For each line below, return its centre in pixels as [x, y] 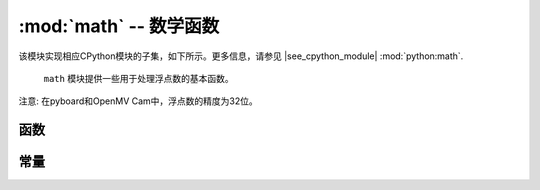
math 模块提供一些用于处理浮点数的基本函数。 [138, 78]
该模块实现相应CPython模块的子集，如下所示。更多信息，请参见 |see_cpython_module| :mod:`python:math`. [241, 56]
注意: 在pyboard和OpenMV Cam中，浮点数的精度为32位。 [138, 101]
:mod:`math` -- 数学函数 [119, 26]
